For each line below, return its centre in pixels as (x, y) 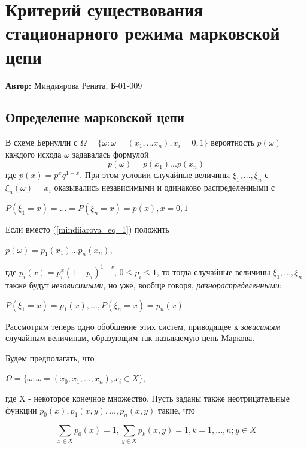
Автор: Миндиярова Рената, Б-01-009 (74, 85)
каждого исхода (34, 154)
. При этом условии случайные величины (155, 175)
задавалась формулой (110, 154)
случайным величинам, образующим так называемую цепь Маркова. (130, 338)
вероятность (232, 142)
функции (21, 410)
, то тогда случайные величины (214, 271)
